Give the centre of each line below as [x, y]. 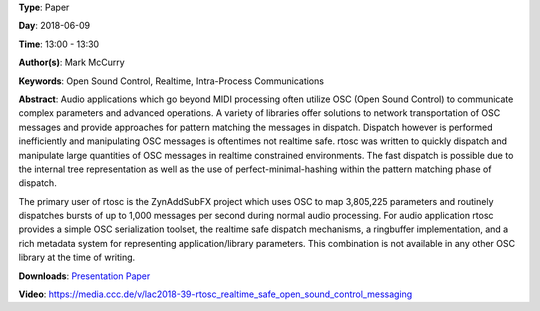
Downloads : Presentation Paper [84, 276]
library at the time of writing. [77, 257]
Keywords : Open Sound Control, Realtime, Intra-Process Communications [171, 81]
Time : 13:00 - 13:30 [59, 44]
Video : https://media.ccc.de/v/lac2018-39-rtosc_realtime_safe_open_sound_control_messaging [215, 294]
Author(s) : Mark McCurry [71, 62]
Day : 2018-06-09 [54, 26]
